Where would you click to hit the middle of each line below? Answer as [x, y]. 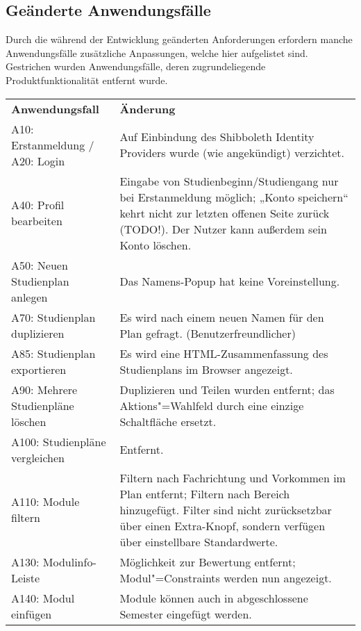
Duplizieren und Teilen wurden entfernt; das [227, 389]
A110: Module [45, 502]
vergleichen [38, 457]
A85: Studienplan [53, 353]
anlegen [30, 297]
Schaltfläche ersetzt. [168, 421]
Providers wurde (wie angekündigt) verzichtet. [232, 153]
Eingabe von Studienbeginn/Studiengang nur [229, 181]
